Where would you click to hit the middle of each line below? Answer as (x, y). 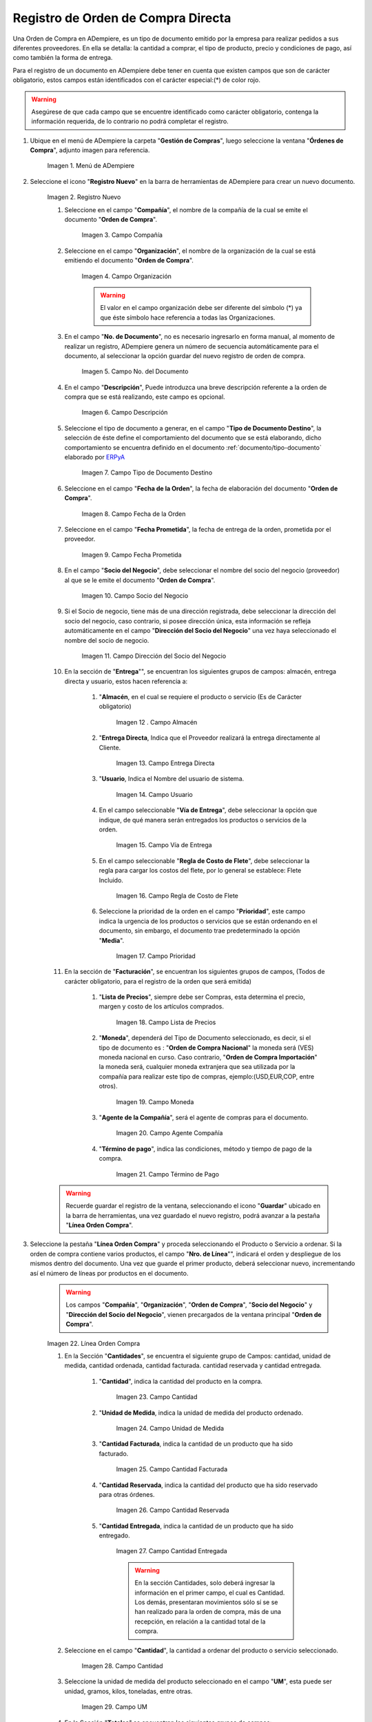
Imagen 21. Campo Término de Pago (168, 1174)
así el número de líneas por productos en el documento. (109, 1273)
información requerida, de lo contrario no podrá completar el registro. (130, 121)
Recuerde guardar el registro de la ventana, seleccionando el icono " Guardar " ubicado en (193, 1206)
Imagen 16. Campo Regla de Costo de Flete (177, 895)
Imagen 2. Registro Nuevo (84, 197)
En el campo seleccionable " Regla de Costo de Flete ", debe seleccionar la (204, 860)
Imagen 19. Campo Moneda (155, 1101)
